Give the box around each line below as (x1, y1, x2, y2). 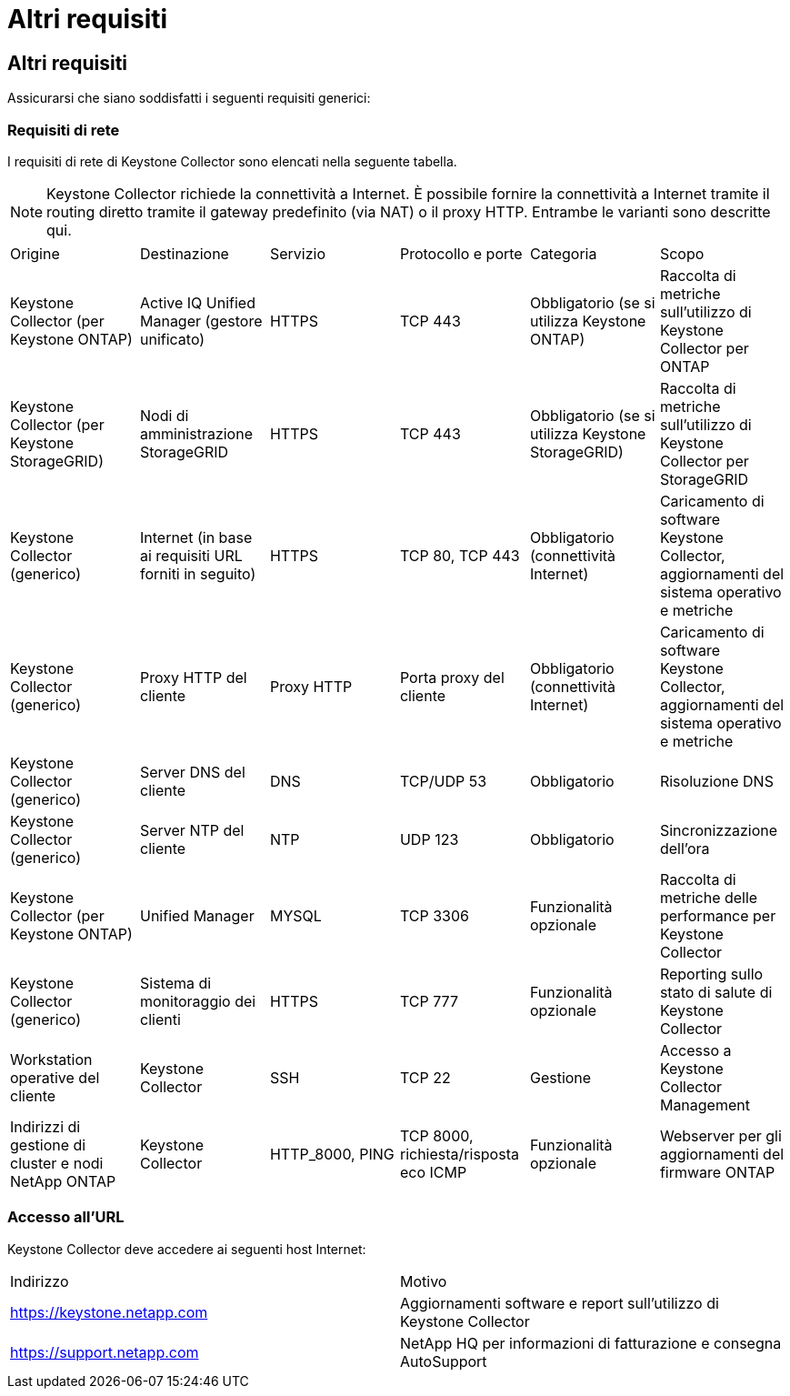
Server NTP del (139, 820, 245, 839)
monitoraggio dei (139, 991, 256, 1010)
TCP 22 (399, 1068, 451, 1087)
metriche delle (659, 888, 758, 907)
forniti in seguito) (139, 564, 256, 583)
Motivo (400, 1271, 447, 1291)
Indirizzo (10, 1271, 69, 1291)
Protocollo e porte (399, 244, 523, 263)
